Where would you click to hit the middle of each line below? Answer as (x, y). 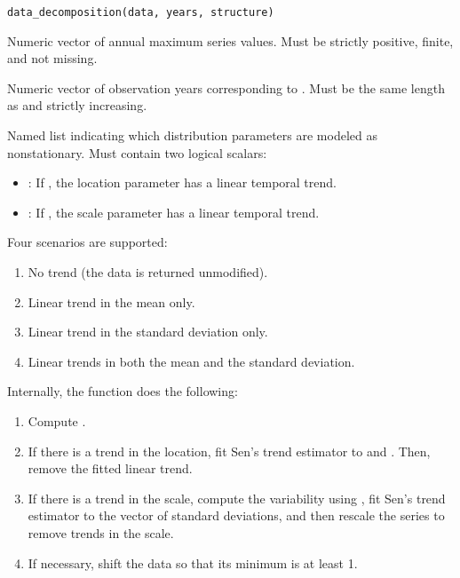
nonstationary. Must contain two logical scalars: (137, 152)
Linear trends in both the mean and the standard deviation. (191, 361)
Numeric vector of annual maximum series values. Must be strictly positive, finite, (230, 40)
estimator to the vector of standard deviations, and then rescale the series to (236, 515)
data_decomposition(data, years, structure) (141, 12)
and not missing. (52, 58)
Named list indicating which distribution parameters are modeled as (192, 135)
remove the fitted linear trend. (110, 468)
